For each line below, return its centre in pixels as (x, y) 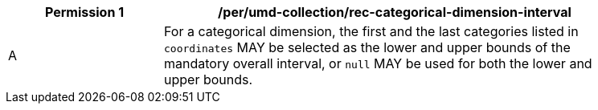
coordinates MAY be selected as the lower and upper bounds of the (367, 47)
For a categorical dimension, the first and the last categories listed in (371, 31)
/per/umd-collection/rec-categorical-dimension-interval (395, 12)
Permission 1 (84, 12)
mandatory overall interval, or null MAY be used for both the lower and (378, 63)
